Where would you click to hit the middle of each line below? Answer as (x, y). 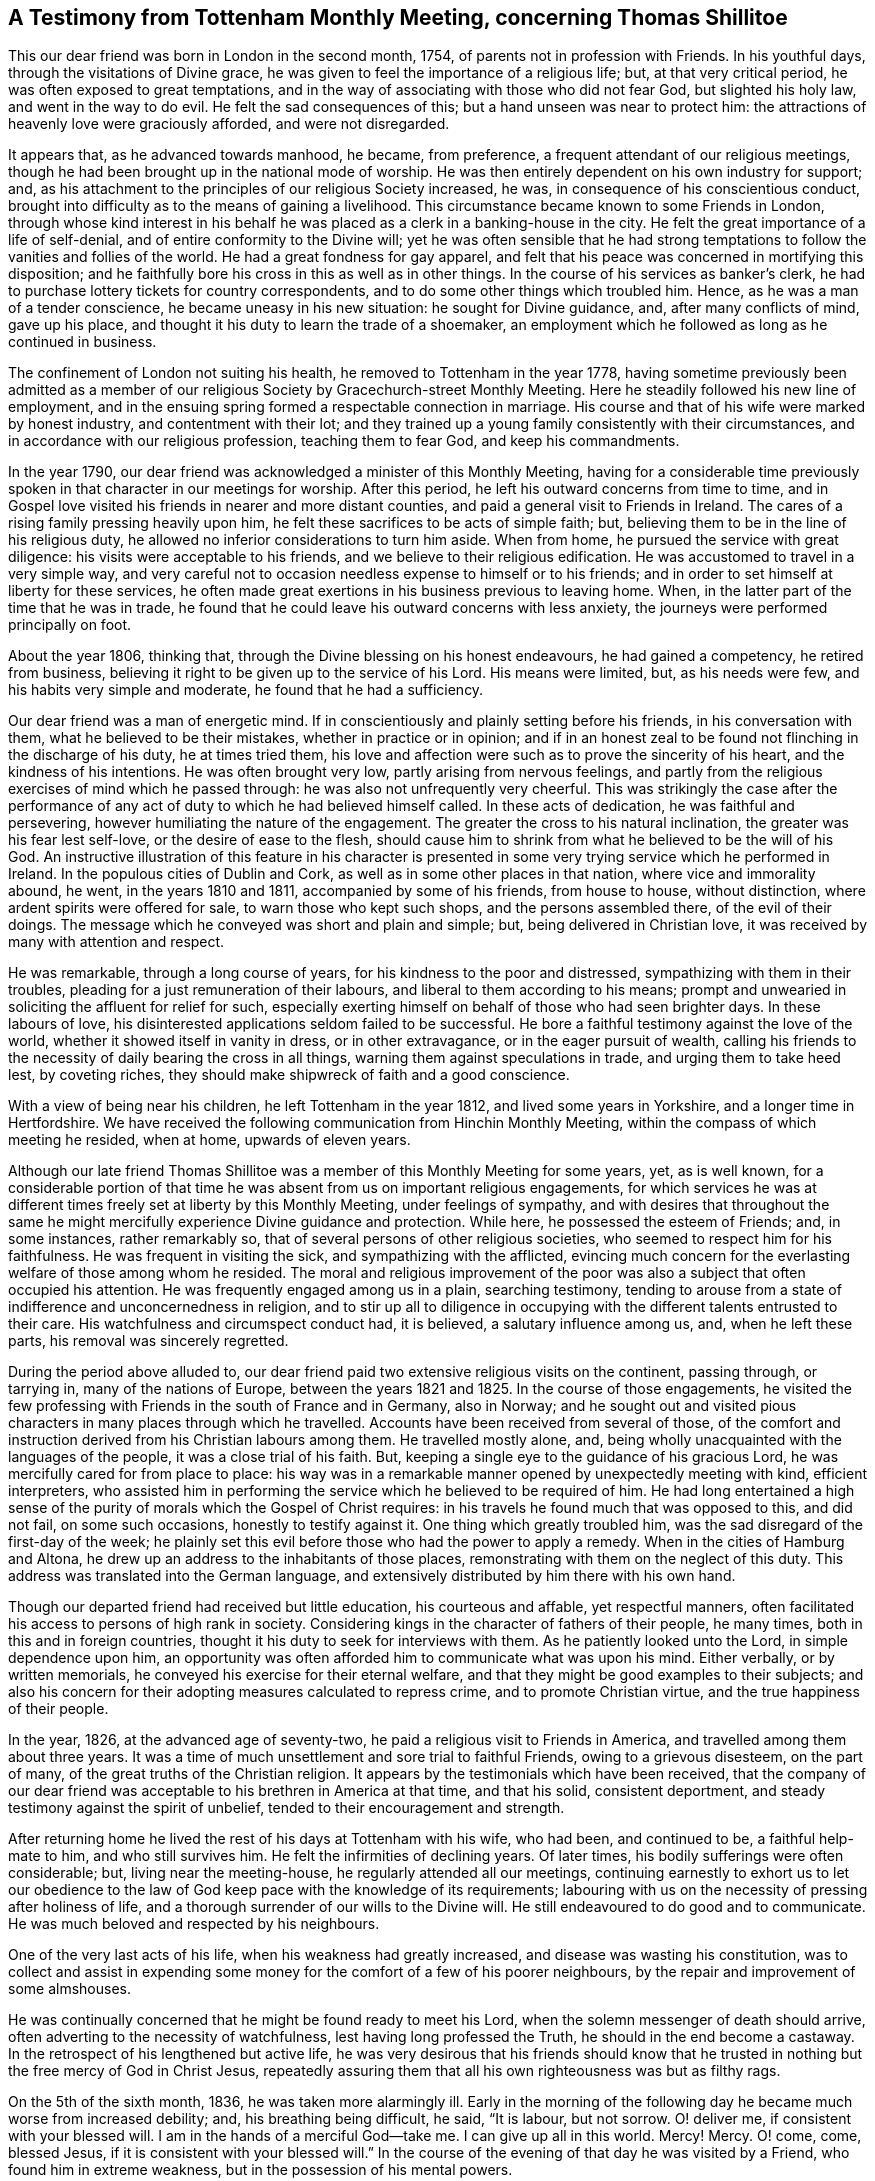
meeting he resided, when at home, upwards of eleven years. (209, 1140)
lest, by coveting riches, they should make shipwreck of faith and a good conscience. (289, 1075)
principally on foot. (70, 625)
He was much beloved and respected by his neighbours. (194, 1924)
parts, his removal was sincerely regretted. (148, 1341)
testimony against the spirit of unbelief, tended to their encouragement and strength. (286, 1808)
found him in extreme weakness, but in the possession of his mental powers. (260, 2170)
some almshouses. (69, 1989)
